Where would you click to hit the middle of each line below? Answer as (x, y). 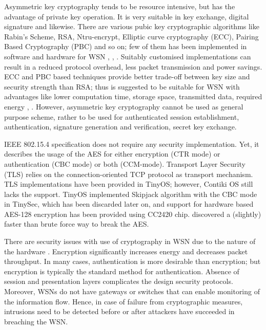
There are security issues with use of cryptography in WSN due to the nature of (130, 241)
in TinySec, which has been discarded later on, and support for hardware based (129, 204)
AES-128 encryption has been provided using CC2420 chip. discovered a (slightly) (133, 214)
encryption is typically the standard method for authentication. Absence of (122, 271)
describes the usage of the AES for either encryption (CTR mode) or (112, 154)
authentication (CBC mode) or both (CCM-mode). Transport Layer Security (125, 163)
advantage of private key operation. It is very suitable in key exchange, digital (127, 16)
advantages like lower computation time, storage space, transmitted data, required (133, 96)
